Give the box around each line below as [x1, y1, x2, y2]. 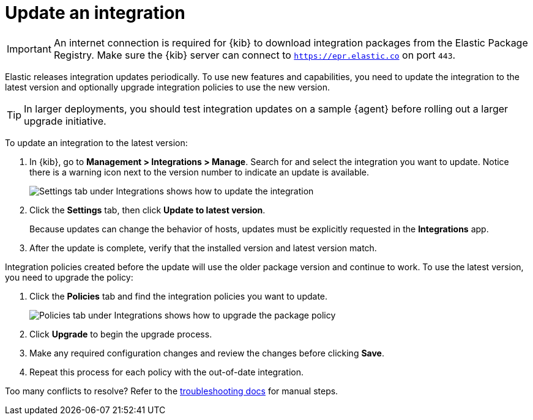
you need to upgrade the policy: [5, 271, 133, 282]
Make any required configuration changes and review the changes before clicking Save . [29, 347, 385, 358]
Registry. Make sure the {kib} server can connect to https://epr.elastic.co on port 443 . [53, 48, 456, 61]
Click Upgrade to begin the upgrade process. [29, 328, 212, 339]
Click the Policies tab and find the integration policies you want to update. [29, 290, 328, 301]
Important [7, 42, 51, 55]
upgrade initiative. [24, 114, 106, 127]
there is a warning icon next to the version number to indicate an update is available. [29, 166, 370, 177]
